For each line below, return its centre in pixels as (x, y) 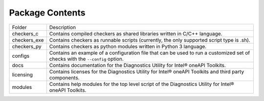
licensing (22, 74)
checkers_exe (28, 40)
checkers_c (25, 34)
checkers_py (27, 46)
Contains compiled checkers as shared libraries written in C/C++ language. (136, 34)
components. (64, 78)
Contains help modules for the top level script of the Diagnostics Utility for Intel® (142, 84)
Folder (19, 27)
